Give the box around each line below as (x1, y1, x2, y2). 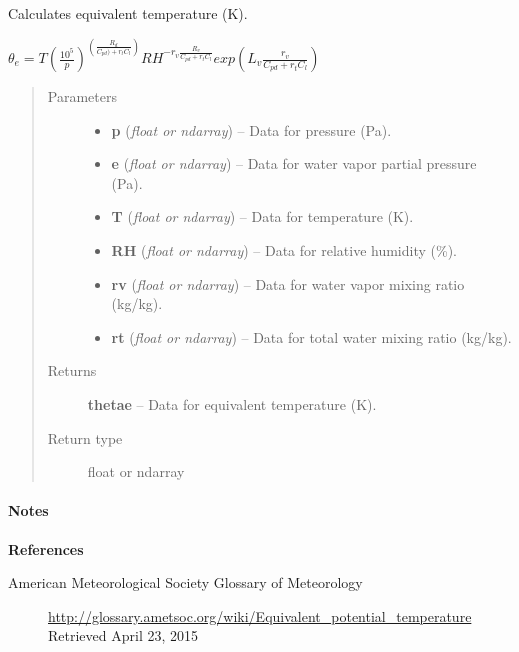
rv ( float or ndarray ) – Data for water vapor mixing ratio (111, 273, 465, 294)
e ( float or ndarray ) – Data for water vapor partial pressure (111, 153, 477, 174)
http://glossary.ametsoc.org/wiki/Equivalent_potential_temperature (48, 605, 472, 626)
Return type (47, 427, 123, 448)
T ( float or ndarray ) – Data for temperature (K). (111, 206, 414, 227)
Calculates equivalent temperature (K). (8, 3, 248, 23)
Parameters (47, 86, 117, 107)
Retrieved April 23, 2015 (48, 625, 198, 646)
